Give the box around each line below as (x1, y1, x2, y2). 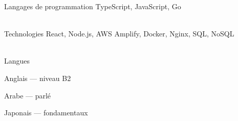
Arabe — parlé (4, 90, 51, 100)
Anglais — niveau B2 (4, 72, 71, 83)
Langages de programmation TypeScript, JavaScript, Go (4, 1, 181, 11)
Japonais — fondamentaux (4, 107, 88, 118)
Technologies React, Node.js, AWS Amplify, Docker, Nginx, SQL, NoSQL (4, 28, 234, 39)
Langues (4, 55, 30, 66)
